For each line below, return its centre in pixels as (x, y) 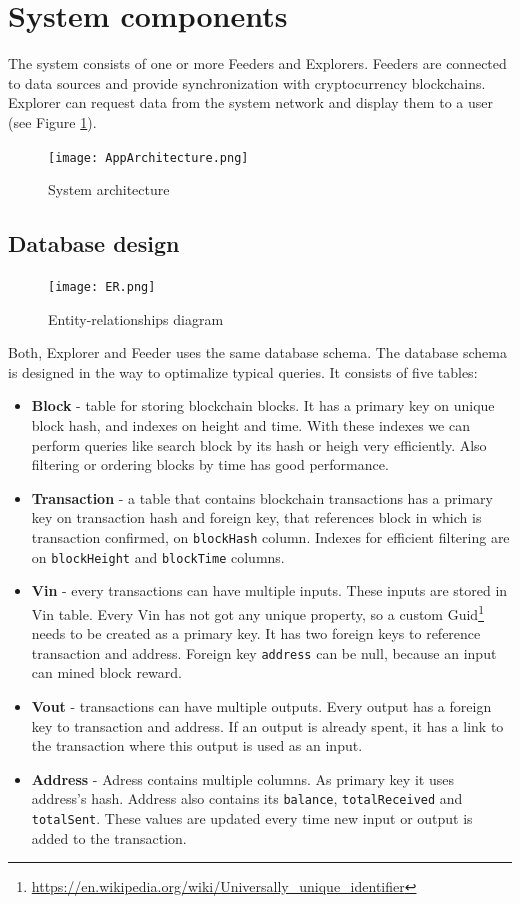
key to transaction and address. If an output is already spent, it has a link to (267, 725)
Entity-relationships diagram (136, 318)
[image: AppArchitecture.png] (148, 157)
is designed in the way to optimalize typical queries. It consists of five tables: (243, 371)
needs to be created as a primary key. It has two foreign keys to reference (256, 633)
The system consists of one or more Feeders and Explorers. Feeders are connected (257, 63)
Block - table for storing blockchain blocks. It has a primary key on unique (263, 405)
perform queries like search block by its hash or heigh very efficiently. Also (259, 444)
